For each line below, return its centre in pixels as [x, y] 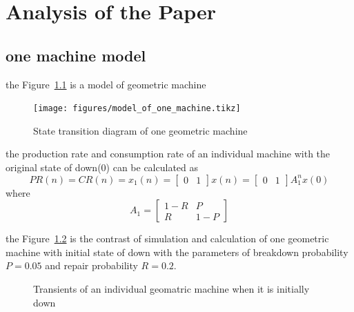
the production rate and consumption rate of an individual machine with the [168, 154]
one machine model [76, 55]
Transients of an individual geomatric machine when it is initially [171, 288]
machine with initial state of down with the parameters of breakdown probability [177, 252]
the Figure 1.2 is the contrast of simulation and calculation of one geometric [167, 238]
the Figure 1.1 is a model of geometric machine [106, 84]
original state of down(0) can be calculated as [102, 167]
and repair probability [91, 265]
